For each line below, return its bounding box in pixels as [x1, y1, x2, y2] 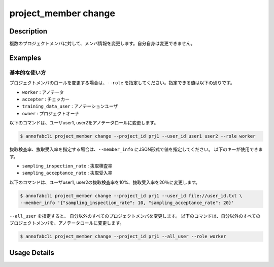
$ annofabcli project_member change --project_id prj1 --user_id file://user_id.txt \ [20, 193, 243, 198]
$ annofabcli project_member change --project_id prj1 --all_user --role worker [20, 233, 226, 240]
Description [9, 27, 48, 36]
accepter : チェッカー [22, 96, 70, 102]
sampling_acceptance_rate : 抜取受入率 [22, 170, 113, 176]
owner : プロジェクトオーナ [22, 110, 80, 116]
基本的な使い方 [9, 69, 46, 76]
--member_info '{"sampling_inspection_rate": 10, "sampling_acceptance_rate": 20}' [20, 200, 234, 206]
